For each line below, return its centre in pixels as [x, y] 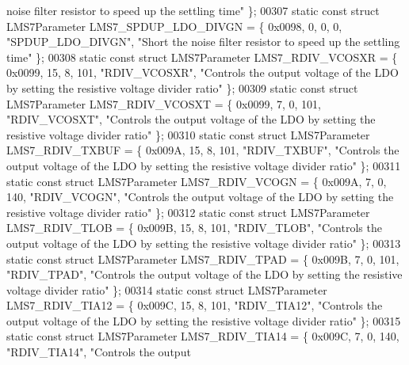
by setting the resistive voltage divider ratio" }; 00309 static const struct [182, 87]
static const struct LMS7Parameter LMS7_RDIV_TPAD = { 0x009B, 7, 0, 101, [203, 259]
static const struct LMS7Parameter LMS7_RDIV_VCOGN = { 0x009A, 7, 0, [197, 181]
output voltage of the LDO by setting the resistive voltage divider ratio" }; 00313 [204, 243]
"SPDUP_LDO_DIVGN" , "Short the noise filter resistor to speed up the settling [203, 42]
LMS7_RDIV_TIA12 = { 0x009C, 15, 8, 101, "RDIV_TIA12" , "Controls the [195, 305]
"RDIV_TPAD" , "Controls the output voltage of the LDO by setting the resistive [204, 274]
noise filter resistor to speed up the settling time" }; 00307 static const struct [193, 10]
